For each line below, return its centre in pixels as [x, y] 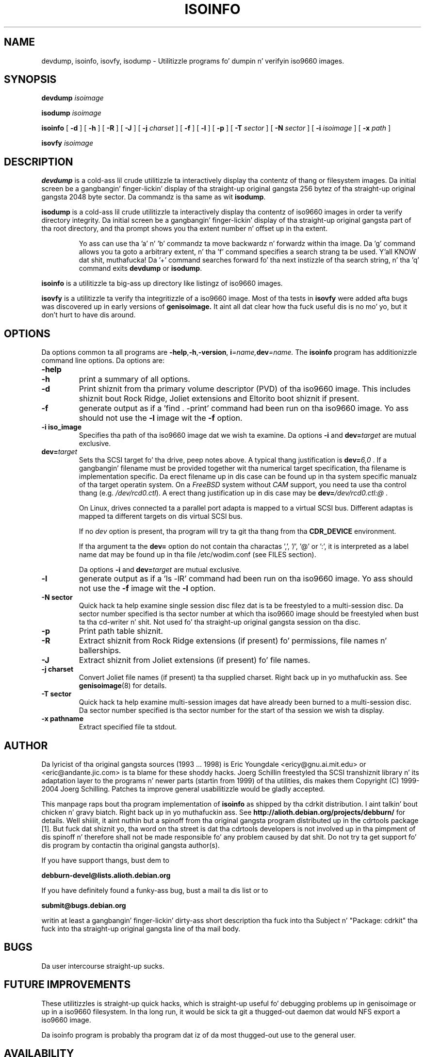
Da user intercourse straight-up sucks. [103, 966]
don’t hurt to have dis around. [89, 315]
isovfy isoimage [67, 143]
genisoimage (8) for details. [123, 686]
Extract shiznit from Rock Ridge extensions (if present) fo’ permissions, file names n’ [233, 641]
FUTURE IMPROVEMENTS [67, 985]
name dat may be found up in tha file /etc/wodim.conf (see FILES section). [197, 555]
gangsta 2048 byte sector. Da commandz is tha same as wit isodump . [154, 197]
